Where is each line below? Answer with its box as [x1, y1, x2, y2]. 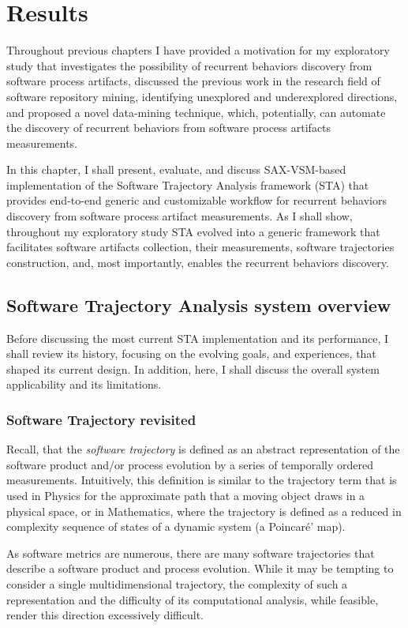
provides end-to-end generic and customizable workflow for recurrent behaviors [6, 192, 387, 209]
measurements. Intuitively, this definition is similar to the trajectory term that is [6, 472, 397, 488]
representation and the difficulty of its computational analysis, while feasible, [6, 591, 379, 607]
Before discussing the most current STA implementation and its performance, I [6, 329, 389, 346]
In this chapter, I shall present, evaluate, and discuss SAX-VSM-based [6, 161, 346, 178]
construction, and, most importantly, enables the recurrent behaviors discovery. [6, 254, 389, 270]
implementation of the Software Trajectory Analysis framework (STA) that [6, 176, 369, 193]
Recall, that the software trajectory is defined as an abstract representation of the [6, 441, 400, 457]
